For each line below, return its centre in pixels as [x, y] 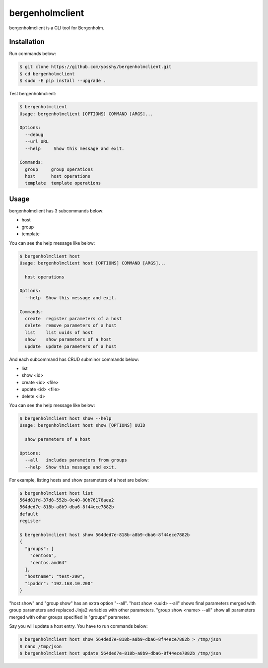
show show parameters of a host [68, 339]
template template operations [63, 183]
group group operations [59, 169]
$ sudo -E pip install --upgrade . [63, 81]
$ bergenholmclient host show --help [66, 418]
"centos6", [43, 556]
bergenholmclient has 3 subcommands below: [56, 210]
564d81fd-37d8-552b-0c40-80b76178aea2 [67, 500]
